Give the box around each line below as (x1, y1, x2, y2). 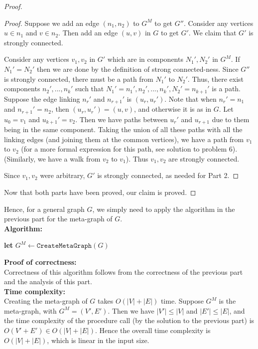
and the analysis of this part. (4, 276, 92, 287)
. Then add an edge (58, 27, 118, 38)
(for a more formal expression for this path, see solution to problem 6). (21, 144, 238, 154)
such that (75, 83, 104, 94)
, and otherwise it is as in (134, 104, 212, 114)
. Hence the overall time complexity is (95, 325, 211, 336)
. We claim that (188, 27, 237, 38)
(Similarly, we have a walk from (4, 153, 101, 164)
